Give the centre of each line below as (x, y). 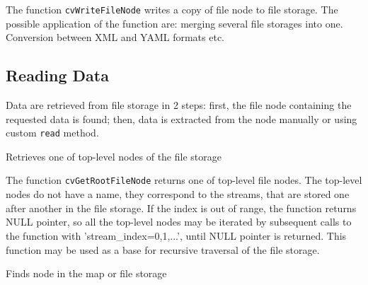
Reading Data (57, 75)
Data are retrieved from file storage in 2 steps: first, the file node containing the (179, 105)
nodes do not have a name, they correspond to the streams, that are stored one (178, 194)
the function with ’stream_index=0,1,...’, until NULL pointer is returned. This (176, 235)
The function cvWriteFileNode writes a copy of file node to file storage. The (172, 9)
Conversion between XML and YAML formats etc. (115, 37)
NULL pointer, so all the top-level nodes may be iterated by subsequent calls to (179, 222)
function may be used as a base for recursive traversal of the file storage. (163, 249)
